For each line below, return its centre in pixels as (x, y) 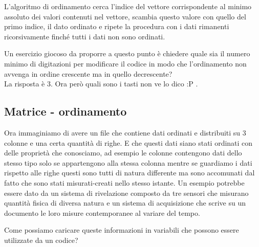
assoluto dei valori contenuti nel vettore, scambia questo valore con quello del (125, 16)
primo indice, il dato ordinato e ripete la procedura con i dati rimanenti (117, 26)
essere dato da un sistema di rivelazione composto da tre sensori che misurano (126, 193)
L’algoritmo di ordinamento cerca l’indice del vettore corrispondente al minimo (128, 6)
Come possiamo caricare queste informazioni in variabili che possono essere (122, 230)
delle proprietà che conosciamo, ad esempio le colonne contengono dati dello (123, 153)
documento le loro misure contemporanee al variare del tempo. (102, 212)
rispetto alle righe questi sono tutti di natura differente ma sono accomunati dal (129, 173)
